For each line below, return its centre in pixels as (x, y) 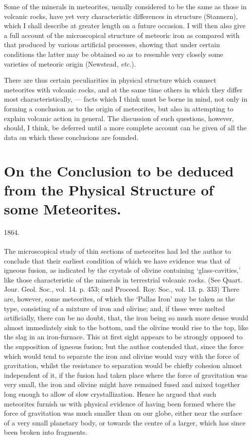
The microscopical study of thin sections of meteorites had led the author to (117, 251)
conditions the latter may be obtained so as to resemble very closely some (114, 54)
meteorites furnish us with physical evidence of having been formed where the (120, 403)
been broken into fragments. (46, 432)
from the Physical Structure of (109, 189)
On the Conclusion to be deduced (119, 170)
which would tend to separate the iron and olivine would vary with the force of (122, 356)
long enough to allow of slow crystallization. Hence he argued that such (110, 394)
